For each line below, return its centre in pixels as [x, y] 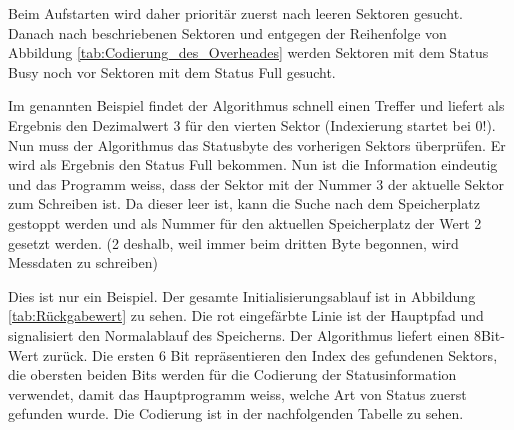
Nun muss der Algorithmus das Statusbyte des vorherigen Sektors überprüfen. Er [257, 144]
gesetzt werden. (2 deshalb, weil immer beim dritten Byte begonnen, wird [233, 242]
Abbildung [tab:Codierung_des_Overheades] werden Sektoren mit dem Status [248, 52]
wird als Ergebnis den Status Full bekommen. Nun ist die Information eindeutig [253, 164]
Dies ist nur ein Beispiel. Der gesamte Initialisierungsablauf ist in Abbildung [242, 295]
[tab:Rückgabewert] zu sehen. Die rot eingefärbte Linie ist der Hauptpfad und [246, 315]
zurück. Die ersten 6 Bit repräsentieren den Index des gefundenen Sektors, [270, 354]
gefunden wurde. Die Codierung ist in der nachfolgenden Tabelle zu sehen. [236, 413]
